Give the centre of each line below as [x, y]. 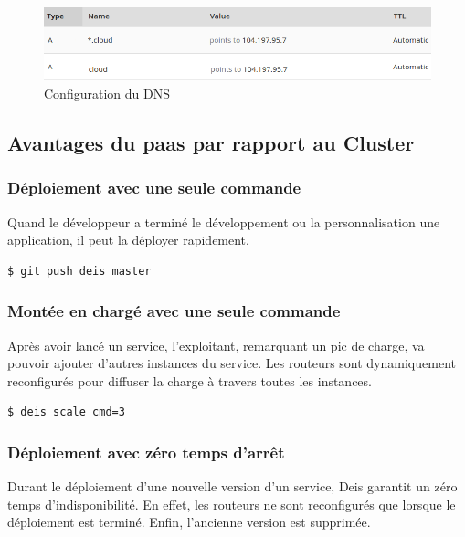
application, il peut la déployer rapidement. [128, 240]
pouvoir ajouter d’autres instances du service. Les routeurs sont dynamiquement [232, 363]
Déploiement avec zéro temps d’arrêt [146, 452]
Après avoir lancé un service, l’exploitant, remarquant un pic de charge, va [216, 345]
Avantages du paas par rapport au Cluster [211, 142]
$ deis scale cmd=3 [66, 412]
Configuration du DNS [107, 93]
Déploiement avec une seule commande [154, 188]
